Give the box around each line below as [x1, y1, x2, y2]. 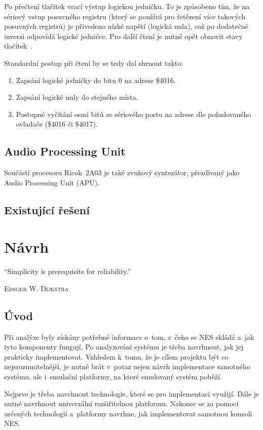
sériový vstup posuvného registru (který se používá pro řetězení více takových [4, 11, 246, 21]
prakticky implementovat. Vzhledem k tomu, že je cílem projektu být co [4, 351, 229, 362]
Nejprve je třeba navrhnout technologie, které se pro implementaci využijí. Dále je [4, 388, 259, 399]
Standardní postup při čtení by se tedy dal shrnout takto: [4, 57, 183, 68]
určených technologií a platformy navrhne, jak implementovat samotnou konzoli [4, 408, 252, 418]
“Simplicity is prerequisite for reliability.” [4, 266, 131, 277]
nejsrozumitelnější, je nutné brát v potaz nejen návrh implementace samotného [4, 361, 250, 372]
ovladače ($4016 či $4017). [16, 119, 98, 129]
